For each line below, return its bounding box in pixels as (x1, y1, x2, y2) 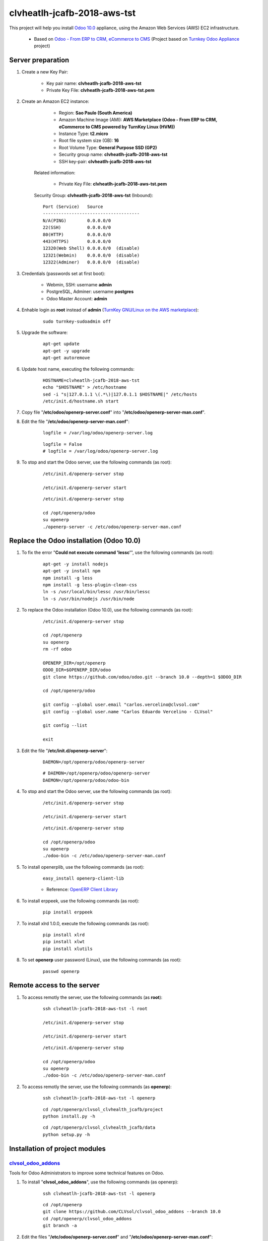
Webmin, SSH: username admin (46, 282, 112, 287)
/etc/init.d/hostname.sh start (43, 399, 119, 404)
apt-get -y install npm (43, 568, 101, 574)
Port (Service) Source (43, 204, 103, 209)
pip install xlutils (43, 946, 93, 952)
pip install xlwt (43, 939, 85, 945)
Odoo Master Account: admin (46, 295, 108, 301)
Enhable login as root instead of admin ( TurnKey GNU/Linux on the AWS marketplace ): (21, 307, 199, 313)
